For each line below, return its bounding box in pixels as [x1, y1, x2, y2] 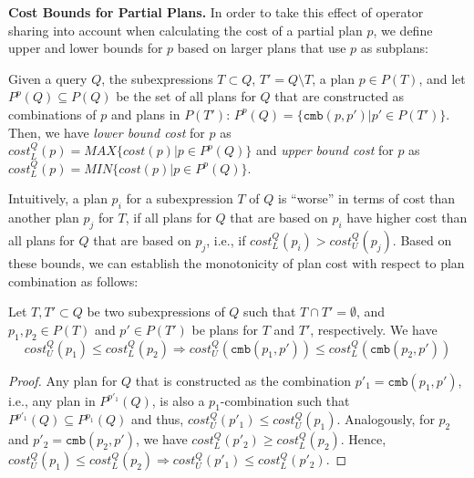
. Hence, [340, 430, 386, 449]
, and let [418, 68, 466, 88]
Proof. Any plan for [8, 370, 118, 390]
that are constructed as [274, 87, 405, 106]
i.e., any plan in [8, 390, 96, 410]
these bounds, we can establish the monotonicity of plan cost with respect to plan [8, 253, 465, 272]
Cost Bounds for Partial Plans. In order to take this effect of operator [8, 3, 424, 21]
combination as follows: [8, 271, 139, 290]
